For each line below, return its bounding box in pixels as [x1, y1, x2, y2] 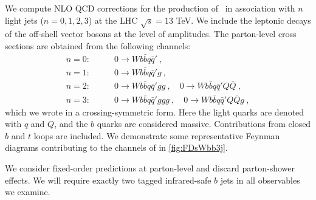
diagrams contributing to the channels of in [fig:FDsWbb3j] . [5, 141, 228, 154]
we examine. [5, 185, 50, 198]
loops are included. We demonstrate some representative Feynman [33, 129, 280, 142]
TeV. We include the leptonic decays [176, 13, 311, 26]
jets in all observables [220, 173, 300, 186]
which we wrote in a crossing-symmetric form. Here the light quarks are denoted [5, 105, 304, 118]
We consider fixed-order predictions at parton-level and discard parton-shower [5, 161, 295, 174]
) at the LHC [88, 13, 138, 26]
